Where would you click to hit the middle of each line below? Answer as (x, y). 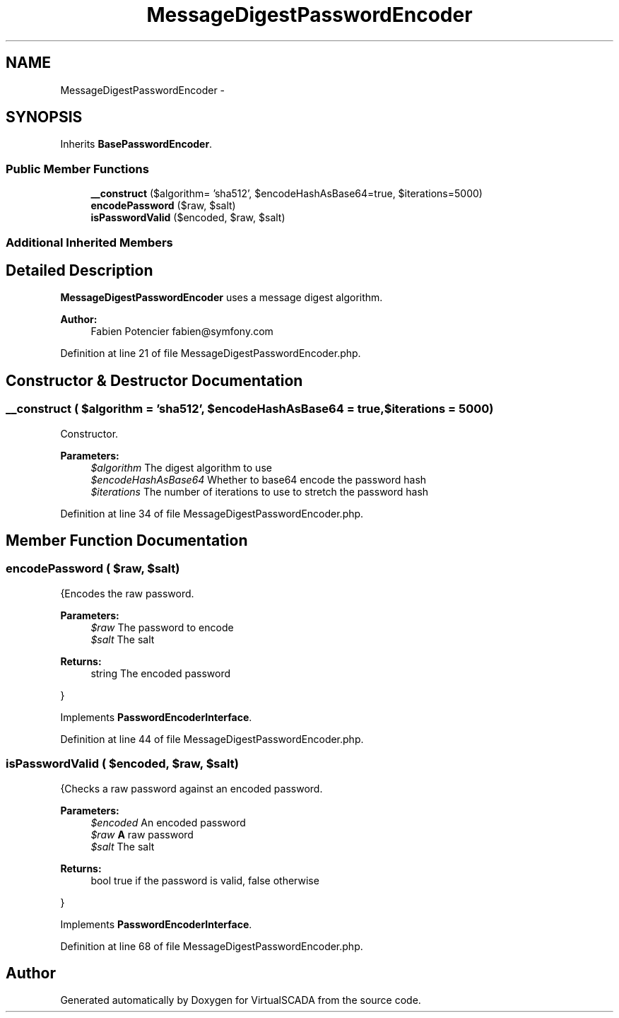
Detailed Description (79, 270)
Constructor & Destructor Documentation (154, 380)
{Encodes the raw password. (127, 593)
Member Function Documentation (127, 541)
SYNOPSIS (44, 117)
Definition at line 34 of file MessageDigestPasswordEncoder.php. (212, 513)
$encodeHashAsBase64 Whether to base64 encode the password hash (259, 479)
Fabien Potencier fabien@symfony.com (182, 332)
